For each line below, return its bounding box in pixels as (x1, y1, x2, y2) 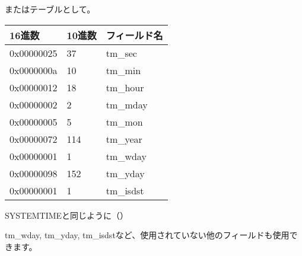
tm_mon (106, 114, 143, 129)
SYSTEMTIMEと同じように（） (5, 209, 129, 221)
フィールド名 (106, 28, 163, 42)
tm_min (106, 63, 141, 77)
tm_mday (106, 97, 148, 111)
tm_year (106, 132, 142, 146)
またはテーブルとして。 (5, 3, 96, 15)
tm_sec (106, 46, 137, 60)
